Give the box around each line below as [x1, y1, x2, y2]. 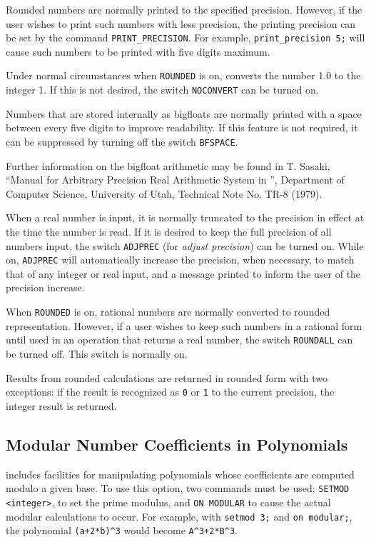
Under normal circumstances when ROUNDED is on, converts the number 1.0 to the [6, 68, 361, 83]
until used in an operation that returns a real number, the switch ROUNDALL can [6, 332, 353, 347]
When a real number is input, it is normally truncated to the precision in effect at [6, 210, 365, 225]
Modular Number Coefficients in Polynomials [6, 433, 348, 455]
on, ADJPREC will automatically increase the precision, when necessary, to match [6, 252, 355, 267]
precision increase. [6, 280, 85, 295]
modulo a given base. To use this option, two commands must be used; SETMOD [6, 481, 350, 496]
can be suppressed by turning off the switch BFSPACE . [6, 134, 238, 149]
